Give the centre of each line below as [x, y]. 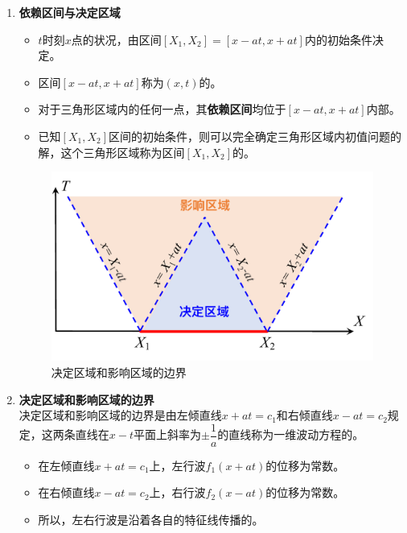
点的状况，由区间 [116, 39]
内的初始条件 [338, 39]
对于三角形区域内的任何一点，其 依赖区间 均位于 [162, 109]
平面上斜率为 [167, 434]
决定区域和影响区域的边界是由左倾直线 [120, 415]
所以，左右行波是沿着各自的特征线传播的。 [151, 520]
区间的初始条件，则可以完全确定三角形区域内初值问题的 [255, 136]
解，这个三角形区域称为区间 [111, 152]
